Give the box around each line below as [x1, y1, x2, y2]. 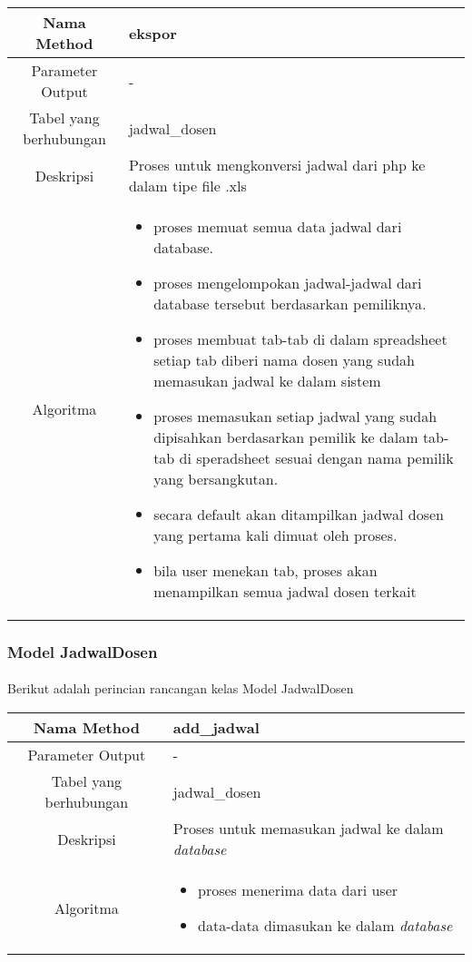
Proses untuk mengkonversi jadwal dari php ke [128, 154, 426, 175]
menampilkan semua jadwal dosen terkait [153, 581, 417, 602]
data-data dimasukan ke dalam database [198, 915, 453, 937]
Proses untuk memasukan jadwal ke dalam [172, 818, 444, 839]
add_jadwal [172, 717, 260, 739]
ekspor [128, 22, 177, 44]
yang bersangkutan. [153, 468, 279, 489]
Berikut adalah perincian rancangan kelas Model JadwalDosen [7, 679, 354, 698]
